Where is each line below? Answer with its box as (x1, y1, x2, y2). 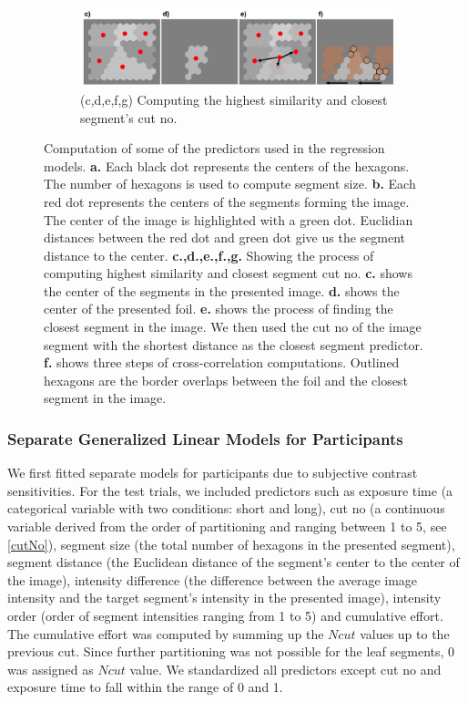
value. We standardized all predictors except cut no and (129, 659, 442, 678)
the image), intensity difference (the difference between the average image (7, 570, 418, 589)
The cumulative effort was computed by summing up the (7, 624, 324, 643)
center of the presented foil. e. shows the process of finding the (44, 299, 393, 318)
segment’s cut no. (80, 108, 178, 127)
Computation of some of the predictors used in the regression (44, 139, 385, 158)
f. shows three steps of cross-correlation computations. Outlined (44, 353, 400, 372)
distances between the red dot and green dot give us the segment (44, 228, 405, 247)
